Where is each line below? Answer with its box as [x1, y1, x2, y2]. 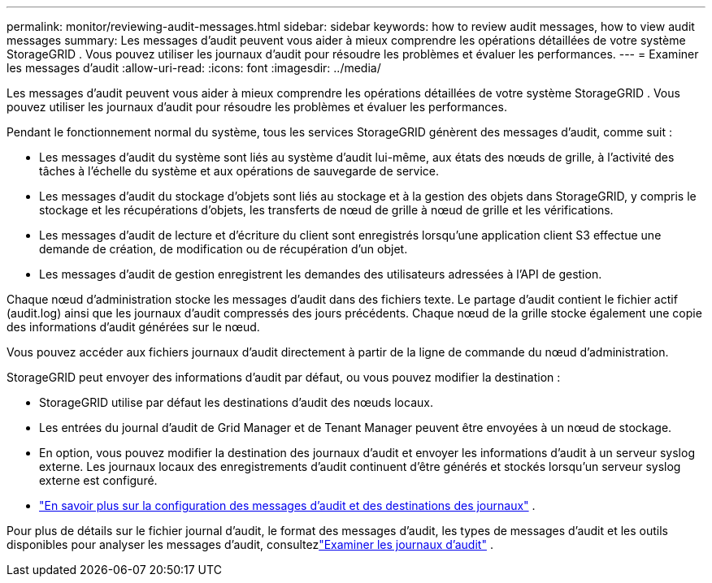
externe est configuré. [39, 473, 158, 487]
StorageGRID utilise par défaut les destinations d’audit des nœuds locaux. [39, 395, 433, 409]
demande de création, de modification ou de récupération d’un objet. [39, 242, 408, 256]
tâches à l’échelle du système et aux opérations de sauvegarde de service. [39, 164, 440, 178]
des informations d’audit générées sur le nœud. [7, 320, 260, 334]
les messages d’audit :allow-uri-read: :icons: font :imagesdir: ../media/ [7, 61, 381, 75]
